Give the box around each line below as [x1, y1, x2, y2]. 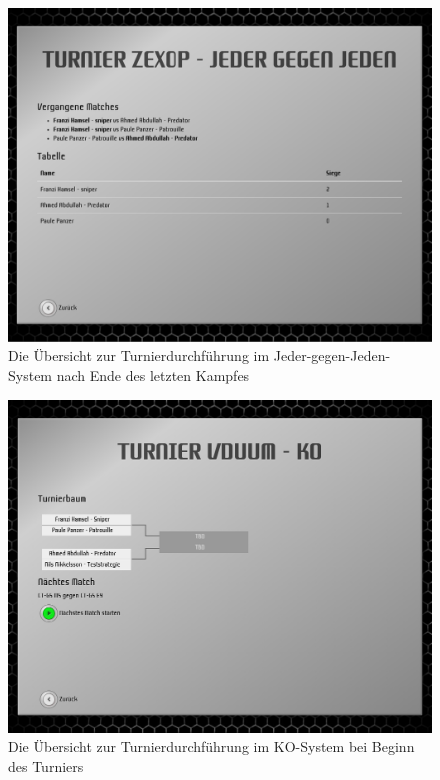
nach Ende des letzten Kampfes [56, 364, 250, 385]
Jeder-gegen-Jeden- [273, 345, 391, 366]
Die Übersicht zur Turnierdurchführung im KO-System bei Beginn [8, 736, 415, 757]
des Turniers [8, 756, 84, 777]
